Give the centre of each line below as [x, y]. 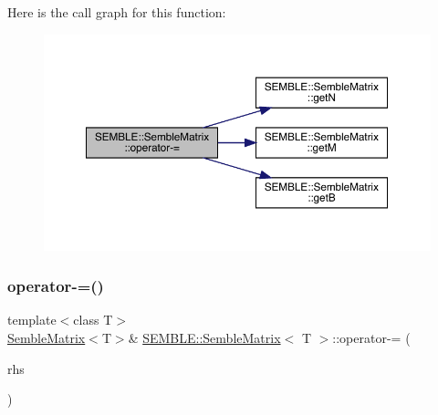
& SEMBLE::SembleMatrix [204, 337]
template [32, 320]
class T [93, 320]
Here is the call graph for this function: [117, 12]
